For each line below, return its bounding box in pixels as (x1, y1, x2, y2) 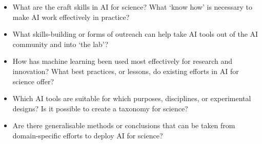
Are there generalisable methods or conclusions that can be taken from (12, 120, 235, 131)
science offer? (12, 76, 54, 86)
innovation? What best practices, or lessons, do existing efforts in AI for (12, 65, 239, 76)
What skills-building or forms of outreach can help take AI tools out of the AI (12, 29, 258, 39)
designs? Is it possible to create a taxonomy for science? (12, 103, 188, 113)
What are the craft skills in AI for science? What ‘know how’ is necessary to (12, 2, 253, 12)
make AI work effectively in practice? (12, 11, 130, 22)
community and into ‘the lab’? (12, 38, 109, 49)
